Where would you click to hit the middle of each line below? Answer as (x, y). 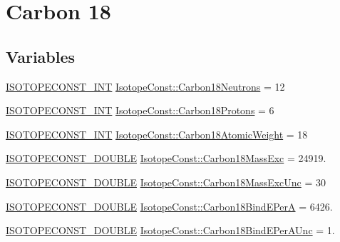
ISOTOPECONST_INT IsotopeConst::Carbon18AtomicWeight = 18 (157, 134)
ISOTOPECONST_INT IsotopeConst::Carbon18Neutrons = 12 (145, 86)
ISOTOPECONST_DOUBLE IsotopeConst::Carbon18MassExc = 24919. (166, 158)
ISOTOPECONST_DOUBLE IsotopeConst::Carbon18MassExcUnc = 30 (166, 182)
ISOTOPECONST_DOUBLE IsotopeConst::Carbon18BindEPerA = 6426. (169, 206)
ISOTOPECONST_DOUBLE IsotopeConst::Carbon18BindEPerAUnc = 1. (170, 230)
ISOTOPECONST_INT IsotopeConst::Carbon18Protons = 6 (140, 110)
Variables (41, 56)
